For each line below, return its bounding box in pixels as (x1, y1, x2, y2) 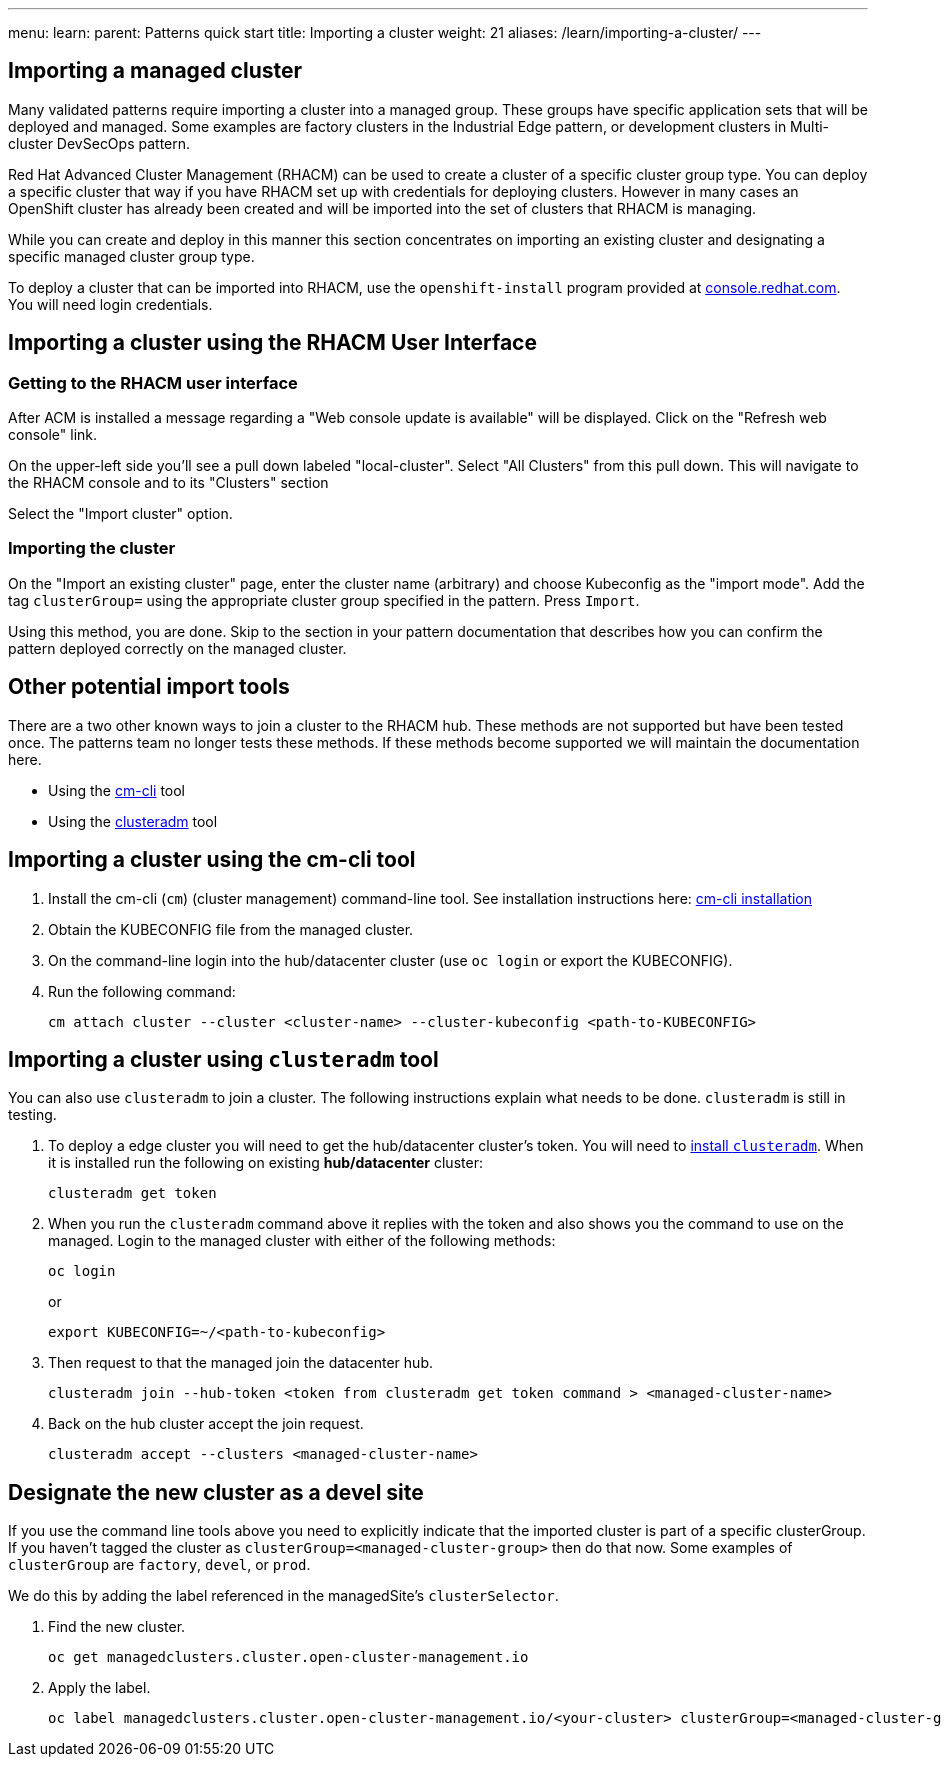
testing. (8, 1106, 57, 1124)
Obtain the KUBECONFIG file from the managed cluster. (48, 920, 414, 938)
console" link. (8, 426, 98, 444)
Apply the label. (48, 1679, 151, 1697)
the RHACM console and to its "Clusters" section (8, 474, 329, 492)
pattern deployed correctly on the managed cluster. (8, 639, 347, 657)
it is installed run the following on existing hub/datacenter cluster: (48, 1154, 483, 1172)
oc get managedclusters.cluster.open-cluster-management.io (48, 1649, 529, 1666)
